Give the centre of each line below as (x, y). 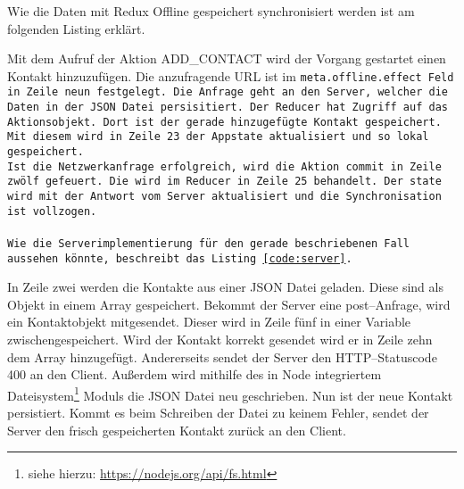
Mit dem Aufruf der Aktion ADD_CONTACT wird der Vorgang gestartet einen (227, 58)
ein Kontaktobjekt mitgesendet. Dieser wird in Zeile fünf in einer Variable (209, 322)
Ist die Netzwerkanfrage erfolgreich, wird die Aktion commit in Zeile (224, 166)
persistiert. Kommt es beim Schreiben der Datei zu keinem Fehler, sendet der (218, 413)
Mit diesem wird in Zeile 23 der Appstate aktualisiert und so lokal (218, 137)
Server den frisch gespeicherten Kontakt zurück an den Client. (177, 430)
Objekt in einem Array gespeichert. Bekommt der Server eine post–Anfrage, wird (229, 304)
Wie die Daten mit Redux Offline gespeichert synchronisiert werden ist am (211, 11)
